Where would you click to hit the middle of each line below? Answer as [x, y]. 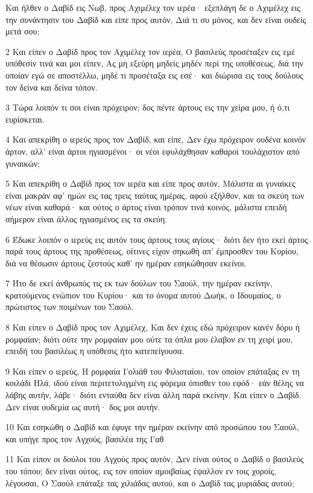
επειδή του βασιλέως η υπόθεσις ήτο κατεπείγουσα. [95, 351]
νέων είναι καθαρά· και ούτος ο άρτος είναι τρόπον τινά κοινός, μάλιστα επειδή [146, 207]
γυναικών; [23, 163]
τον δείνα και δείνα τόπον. [52, 87]
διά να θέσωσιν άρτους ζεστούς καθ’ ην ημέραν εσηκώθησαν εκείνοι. [126, 263]
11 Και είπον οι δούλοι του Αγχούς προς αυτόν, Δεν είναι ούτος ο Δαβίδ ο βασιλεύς [155, 459]
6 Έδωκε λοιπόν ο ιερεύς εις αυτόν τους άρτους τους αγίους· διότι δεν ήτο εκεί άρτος [157, 239]
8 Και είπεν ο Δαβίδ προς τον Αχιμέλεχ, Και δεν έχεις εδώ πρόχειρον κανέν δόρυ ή [153, 327]
